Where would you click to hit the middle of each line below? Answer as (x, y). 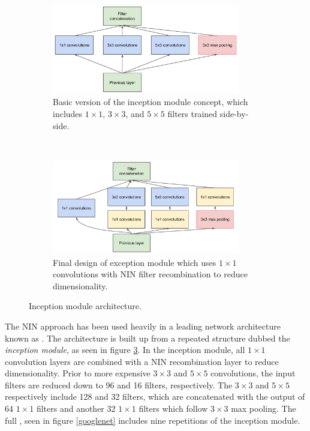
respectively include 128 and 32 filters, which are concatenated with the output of (155, 396)
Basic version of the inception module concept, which (151, 102)
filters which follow (173, 408)
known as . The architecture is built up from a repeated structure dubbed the (148, 338)
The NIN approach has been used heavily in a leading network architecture (143, 326)
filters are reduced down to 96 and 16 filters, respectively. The (119, 384)
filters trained (192, 114)
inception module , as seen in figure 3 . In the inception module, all (125, 350)
